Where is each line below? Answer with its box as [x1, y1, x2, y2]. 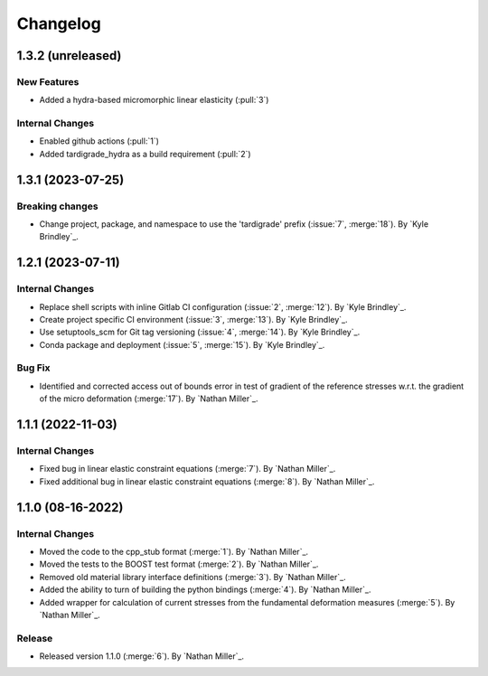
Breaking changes [16, 200, 99, 212]
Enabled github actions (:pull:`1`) [39, 136, 160, 146]
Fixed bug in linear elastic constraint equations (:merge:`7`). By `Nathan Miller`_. [39, 464, 336, 474]
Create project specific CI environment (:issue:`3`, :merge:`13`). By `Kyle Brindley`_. [39, 314, 348, 324]
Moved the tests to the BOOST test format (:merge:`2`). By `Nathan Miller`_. [39, 559, 319, 569]
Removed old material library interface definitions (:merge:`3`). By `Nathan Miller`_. [39, 571, 347, 582]
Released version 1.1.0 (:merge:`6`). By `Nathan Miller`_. [39, 651, 244, 662]
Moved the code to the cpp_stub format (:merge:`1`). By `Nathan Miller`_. [39, 546, 309, 557]
